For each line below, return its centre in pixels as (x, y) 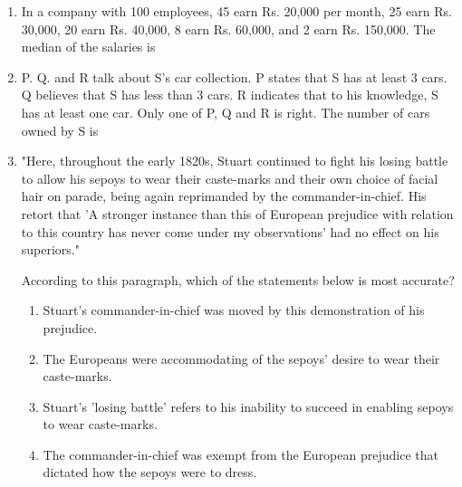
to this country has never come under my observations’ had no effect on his (230, 231)
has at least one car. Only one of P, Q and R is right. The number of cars (226, 112)
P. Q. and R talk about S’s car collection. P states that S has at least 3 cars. (234, 76)
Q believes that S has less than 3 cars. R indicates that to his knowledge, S (230, 95)
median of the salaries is (88, 47)
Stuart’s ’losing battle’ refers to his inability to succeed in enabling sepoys (248, 406)
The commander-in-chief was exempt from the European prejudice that (241, 454)
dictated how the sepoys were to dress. (150, 472)
